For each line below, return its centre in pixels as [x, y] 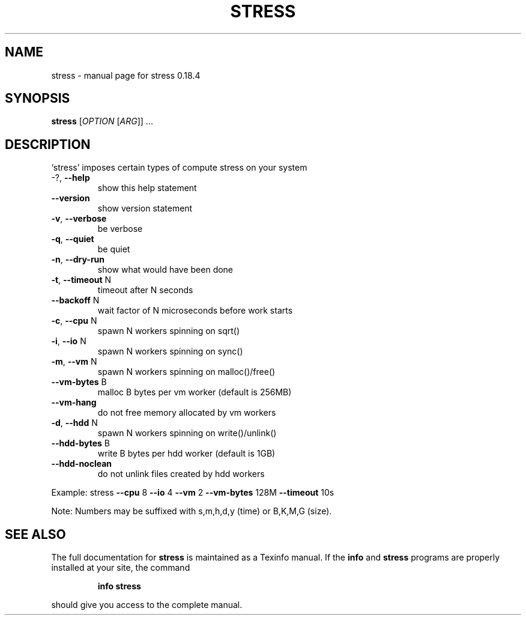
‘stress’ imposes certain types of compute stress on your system [179, 168]
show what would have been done [165, 270]
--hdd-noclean [82, 464]
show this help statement [147, 188]
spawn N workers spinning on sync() [170, 351]
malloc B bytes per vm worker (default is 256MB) [195, 392]
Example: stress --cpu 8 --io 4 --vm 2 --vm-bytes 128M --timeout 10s [193, 493]
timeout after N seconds [145, 290]
